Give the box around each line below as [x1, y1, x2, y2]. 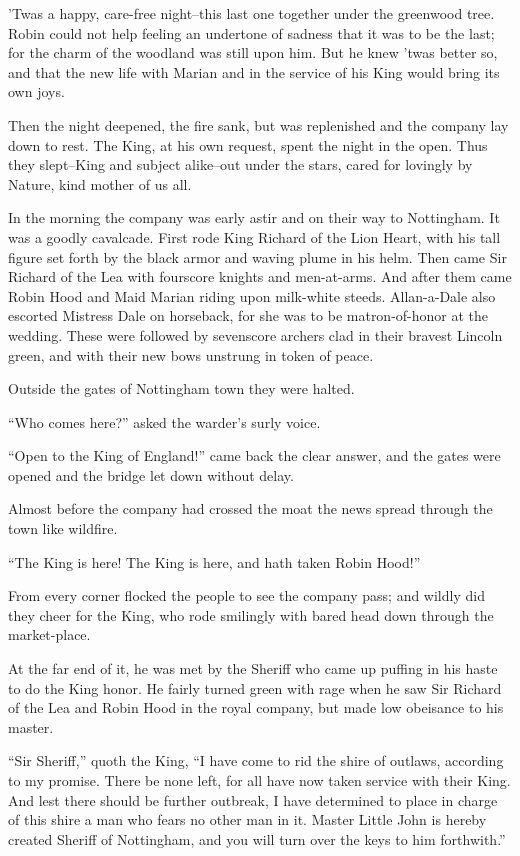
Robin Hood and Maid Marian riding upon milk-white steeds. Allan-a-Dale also [8, 285, 496, 306]
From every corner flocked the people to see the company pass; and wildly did [8, 585, 485, 606]
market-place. [8, 624, 91, 645]
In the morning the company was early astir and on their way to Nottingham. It [8, 207, 500, 228]
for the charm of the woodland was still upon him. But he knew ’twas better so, [8, 42, 498, 63]
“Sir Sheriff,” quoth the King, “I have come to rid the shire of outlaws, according [8, 750, 504, 771]
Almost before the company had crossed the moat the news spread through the [8, 498, 493, 519]
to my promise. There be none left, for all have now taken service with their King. [8, 770, 511, 790]
